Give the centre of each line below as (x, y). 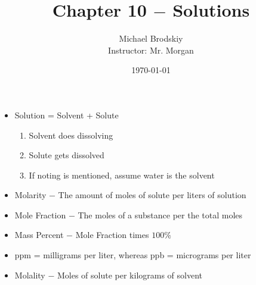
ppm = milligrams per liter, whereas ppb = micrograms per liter (133, 255)
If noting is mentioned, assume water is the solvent (122, 175)
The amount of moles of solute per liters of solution (152, 195)
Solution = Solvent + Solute (67, 115)
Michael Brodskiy (151, 38)
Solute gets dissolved (67, 155)
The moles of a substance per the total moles (160, 214)
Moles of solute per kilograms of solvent (130, 275)
